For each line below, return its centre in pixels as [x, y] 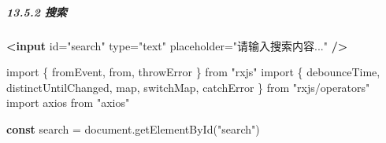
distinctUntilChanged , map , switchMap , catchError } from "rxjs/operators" [188, 87]
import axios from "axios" [68, 103]
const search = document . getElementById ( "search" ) [133, 128]
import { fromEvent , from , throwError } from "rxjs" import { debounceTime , [193, 72]
